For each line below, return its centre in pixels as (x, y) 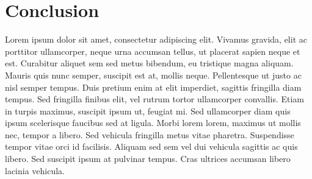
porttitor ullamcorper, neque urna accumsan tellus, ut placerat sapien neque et (153, 51)
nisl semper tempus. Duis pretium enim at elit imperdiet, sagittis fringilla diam (153, 87)
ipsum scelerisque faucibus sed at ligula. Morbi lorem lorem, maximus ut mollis (153, 123)
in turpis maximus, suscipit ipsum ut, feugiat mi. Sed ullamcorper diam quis (148, 111)
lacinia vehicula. (35, 170)
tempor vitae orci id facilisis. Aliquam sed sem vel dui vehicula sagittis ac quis (151, 146)
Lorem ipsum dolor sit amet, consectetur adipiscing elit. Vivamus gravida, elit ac (156, 39)
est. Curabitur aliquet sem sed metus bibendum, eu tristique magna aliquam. (149, 63)
